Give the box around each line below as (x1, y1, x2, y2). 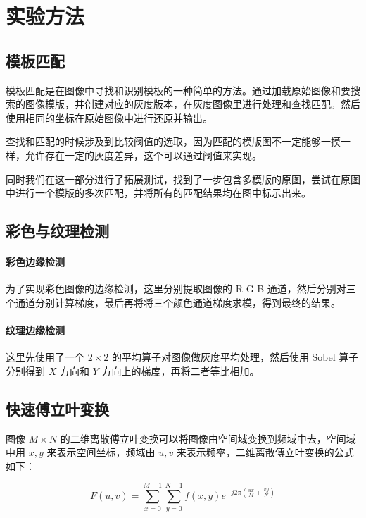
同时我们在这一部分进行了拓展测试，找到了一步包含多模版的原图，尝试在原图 (6, 171, 360, 186)
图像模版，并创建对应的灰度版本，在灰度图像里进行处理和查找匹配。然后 (25, 97, 360, 111)
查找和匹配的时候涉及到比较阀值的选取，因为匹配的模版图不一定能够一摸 (6, 134, 341, 149)
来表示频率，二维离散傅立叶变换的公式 (176, 445, 354, 460)
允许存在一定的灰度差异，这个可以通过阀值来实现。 (25, 147, 262, 162)
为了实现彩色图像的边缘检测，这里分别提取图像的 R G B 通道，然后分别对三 (6, 281, 356, 296)
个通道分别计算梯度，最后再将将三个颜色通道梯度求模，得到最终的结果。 (6, 295, 341, 309)
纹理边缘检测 (6, 323, 65, 338)
